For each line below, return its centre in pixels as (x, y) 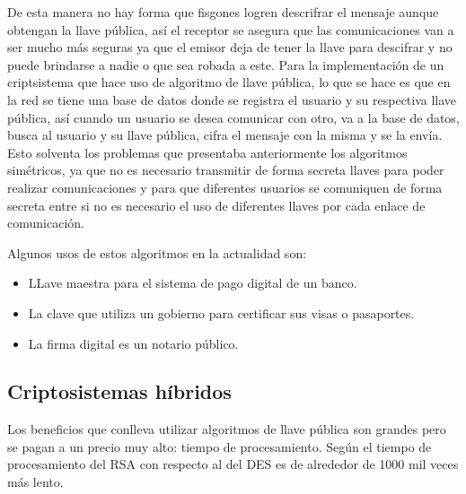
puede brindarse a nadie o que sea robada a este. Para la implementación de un (226, 64)
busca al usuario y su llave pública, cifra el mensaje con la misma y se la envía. (225, 135)
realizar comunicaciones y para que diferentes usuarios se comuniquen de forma (225, 187)
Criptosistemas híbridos (119, 391)
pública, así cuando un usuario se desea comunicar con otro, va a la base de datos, (233, 117)
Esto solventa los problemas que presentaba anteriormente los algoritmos (207, 152)
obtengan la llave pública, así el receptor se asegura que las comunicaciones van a (231, 29)
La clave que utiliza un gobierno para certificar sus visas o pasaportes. (221, 312)
